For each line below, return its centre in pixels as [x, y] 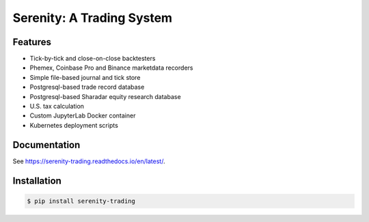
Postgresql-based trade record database [87, 87]
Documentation [46, 144]
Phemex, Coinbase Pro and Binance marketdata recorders [111, 68]
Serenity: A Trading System [93, 18]
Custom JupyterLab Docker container [83, 115]
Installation [37, 181]
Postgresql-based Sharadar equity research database [105, 96]
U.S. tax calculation [57, 107]
